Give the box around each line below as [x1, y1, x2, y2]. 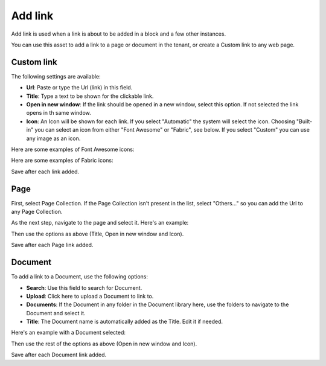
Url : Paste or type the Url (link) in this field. [26, 84, 133, 91]
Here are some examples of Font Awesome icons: [11, 146, 135, 153]
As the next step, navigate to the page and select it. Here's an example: [11, 219, 189, 226]
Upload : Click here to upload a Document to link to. [26, 292, 154, 300]
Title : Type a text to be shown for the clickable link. [26, 92, 154, 100]
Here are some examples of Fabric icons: [11, 157, 113, 164]
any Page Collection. [11, 208, 63, 216]
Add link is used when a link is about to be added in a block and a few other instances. [11, 30, 226, 37]
